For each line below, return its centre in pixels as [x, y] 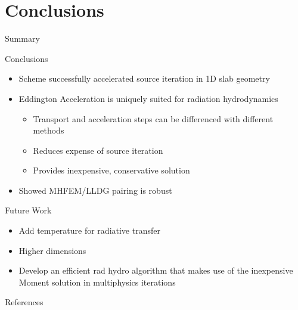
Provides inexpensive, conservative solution [111, 170]
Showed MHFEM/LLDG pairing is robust [95, 190]
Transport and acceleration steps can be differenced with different [153, 118]
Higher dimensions [52, 250]
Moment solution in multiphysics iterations [97, 282]
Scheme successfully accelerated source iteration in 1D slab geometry [144, 78]
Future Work [28, 210]
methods [49, 130]
